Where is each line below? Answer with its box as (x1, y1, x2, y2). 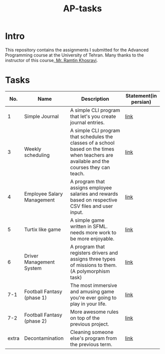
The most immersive (70, 282, 117, 289)
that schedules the (70, 133, 113, 140)
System (24, 265, 42, 271)
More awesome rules (70, 308, 119, 315)
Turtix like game (24, 226, 61, 233)
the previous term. (70, 341, 112, 348)
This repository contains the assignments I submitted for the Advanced (5, 47, 149, 53)
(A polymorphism (70, 267, 110, 274)
